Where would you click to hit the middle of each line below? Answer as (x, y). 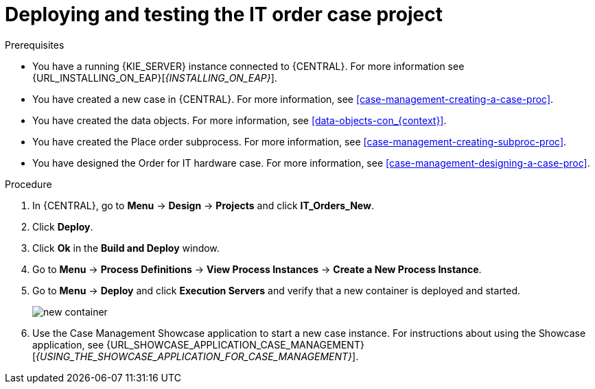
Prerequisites (35, 45)
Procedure (28, 184)
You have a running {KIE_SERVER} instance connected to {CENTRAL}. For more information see (248, 66)
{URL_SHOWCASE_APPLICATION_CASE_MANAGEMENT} (235, 344)
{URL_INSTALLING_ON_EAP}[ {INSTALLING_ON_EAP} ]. (155, 78)
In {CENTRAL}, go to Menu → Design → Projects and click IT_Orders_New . (203, 205)
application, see (68, 344)
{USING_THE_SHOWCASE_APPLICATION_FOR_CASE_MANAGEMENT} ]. (197, 356)
